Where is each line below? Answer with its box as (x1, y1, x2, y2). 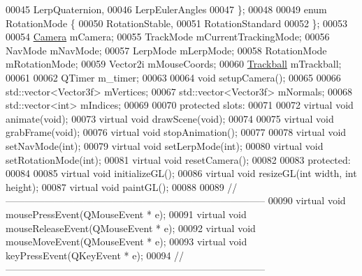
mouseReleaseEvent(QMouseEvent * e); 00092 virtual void (6, 220, 256, 235)
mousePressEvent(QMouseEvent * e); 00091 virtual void (6, 206, 247, 221)
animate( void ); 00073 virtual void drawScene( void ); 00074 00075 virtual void (6, 111, 334, 125)
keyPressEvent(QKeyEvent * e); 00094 (6, 247, 171, 262)
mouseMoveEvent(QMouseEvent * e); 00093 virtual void (6, 234, 247, 249)
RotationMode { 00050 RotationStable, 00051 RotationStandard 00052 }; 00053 (6, 15, 348, 30)
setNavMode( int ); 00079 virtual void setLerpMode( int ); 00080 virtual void (6, 138, 324, 153)
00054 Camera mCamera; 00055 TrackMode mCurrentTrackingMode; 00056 (6, 29, 330, 44)
